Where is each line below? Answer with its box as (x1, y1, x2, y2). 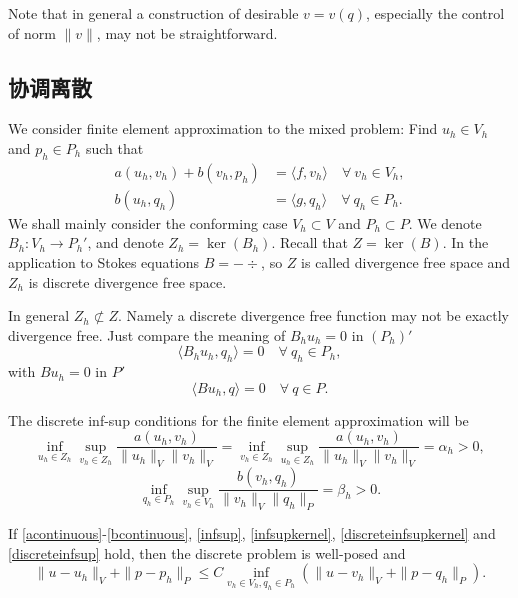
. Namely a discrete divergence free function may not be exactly (117, 305, 509, 326)
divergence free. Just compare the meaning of (8, 324, 286, 345)
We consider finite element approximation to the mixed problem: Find (8, 118, 438, 139)
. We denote (408, 212, 482, 233)
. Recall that (271, 232, 348, 253)
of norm (8, 22, 56, 43)
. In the (442, 232, 489, 253)
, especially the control (366, 3, 505, 23)
